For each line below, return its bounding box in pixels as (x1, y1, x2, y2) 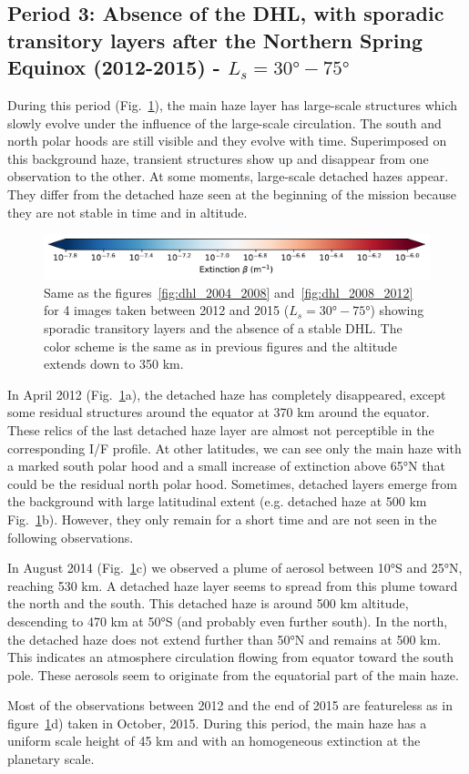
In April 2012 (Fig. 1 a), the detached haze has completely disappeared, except (7, 384, 446, 403)
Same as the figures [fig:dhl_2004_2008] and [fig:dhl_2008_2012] (44, 282, 413, 301)
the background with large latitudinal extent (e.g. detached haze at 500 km (7, 492, 427, 511)
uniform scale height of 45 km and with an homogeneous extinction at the (7, 731, 421, 750)
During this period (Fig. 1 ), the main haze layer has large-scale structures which (7, 95, 458, 114)
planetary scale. (7, 749, 95, 769)
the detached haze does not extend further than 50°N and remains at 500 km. (7, 629, 442, 648)
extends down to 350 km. (44, 354, 184, 373)
